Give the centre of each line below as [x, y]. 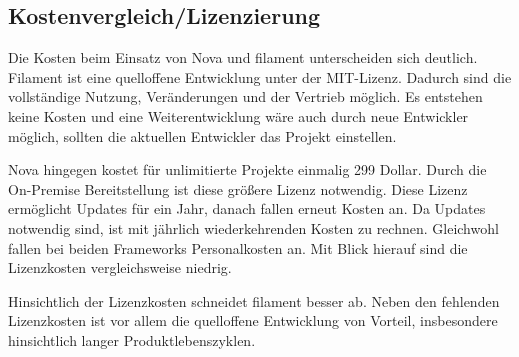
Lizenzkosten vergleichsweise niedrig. [120, 267]
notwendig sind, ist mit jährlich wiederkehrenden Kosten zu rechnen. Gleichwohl [253, 227]
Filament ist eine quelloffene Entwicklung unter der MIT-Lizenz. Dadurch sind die [260, 76]
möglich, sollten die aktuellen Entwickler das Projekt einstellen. [202, 135]
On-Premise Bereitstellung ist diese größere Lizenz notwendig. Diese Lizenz [238, 188]
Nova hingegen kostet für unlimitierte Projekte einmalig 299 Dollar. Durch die [247, 169]
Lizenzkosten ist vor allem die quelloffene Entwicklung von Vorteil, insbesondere [253, 320]
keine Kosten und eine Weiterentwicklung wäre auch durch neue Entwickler [238, 115]
